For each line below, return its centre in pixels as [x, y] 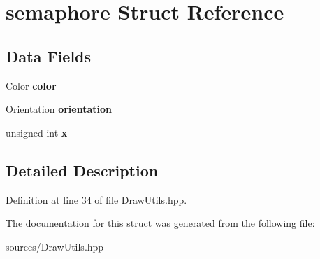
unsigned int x [37, 132]
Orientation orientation [59, 109]
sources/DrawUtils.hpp [55, 246]
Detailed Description [82, 170]
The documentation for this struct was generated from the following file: [160, 223]
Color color [31, 85]
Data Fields [49, 56]
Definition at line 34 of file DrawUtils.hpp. [96, 199]
